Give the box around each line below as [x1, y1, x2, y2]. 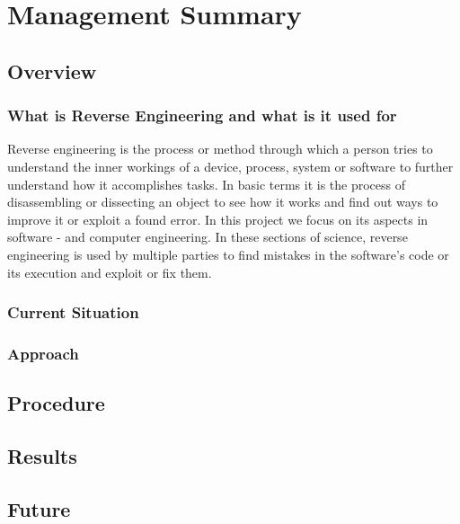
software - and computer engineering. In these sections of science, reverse [7, 227, 408, 246]
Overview [7, 57, 97, 84]
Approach [7, 342, 79, 364]
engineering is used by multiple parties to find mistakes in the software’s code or [7, 244, 449, 263]
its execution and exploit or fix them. [7, 262, 212, 281]
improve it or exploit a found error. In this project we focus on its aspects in [7, 209, 429, 228]
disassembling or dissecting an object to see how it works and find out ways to [7, 192, 438, 211]
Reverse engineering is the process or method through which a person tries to [7, 139, 433, 158]
